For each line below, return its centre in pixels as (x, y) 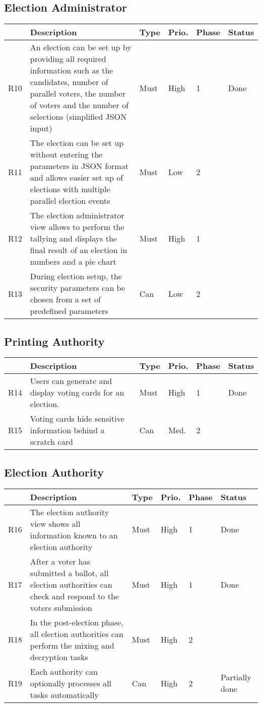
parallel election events (70, 201)
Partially (236, 677)
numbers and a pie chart (73, 262)
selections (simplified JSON (78, 117)
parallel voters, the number (78, 94)
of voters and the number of (79, 105)
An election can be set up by (81, 47)
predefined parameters (69, 311)
